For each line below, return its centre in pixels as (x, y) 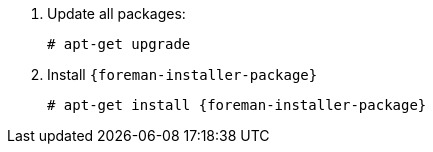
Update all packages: (116, 13)
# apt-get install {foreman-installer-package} (237, 105)
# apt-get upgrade (119, 44)
